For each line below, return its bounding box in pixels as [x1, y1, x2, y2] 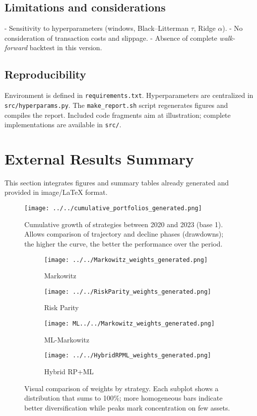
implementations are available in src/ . [4, 119, 122, 130]
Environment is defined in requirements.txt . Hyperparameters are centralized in [4, 90, 254, 100]
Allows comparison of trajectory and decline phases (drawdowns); [24, 229, 224, 239]
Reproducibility [4, 67, 86, 82]
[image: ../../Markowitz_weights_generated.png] [44, 256, 208, 263]
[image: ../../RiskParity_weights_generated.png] [44, 288, 211, 295]
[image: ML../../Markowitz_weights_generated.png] [44, 320, 215, 327]
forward [4, 42, 28, 53]
